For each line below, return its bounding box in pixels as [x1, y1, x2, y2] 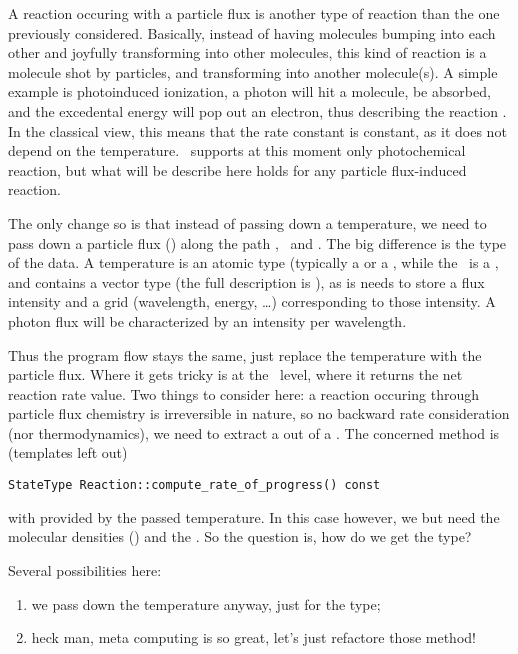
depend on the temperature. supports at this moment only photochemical [8, 140, 466, 161]
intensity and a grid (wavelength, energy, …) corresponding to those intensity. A [8, 291, 496, 312]
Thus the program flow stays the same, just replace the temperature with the [8, 344, 482, 365]
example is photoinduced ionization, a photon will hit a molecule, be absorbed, [8, 81, 491, 102]
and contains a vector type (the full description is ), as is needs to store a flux [8, 271, 485, 292]
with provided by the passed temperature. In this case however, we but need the [8, 506, 500, 527]
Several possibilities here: [8, 559, 162, 580]
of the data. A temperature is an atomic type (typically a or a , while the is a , [8, 252, 499, 273]
